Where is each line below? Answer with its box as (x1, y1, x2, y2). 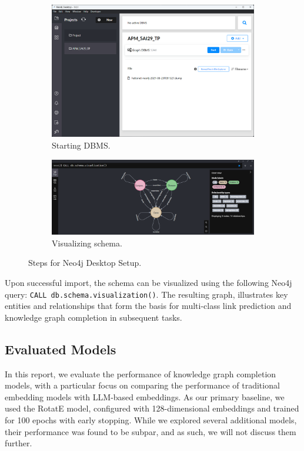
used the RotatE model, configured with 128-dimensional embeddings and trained (5, 402, 299, 414)
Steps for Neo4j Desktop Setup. (28, 256, 142, 269)
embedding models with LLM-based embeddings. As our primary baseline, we (5, 390, 285, 403)
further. (5, 437, 32, 449)
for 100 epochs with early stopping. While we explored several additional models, (5, 414, 297, 426)
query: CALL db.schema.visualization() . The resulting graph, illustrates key (5, 288, 288, 300)
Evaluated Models (5, 340, 116, 358)
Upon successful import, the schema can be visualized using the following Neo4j (5, 276, 292, 289)
